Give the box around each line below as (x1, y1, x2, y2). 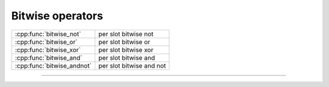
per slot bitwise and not (98, 61, 166, 69)
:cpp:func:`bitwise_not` (15, 30, 82, 38)
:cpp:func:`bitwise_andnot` (15, 61, 92, 69)
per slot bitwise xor (98, 45, 154, 54)
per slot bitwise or (98, 37, 150, 46)
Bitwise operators (11, 9, 104, 22)
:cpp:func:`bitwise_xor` (15, 45, 81, 54)
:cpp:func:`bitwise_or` (15, 37, 78, 46)
